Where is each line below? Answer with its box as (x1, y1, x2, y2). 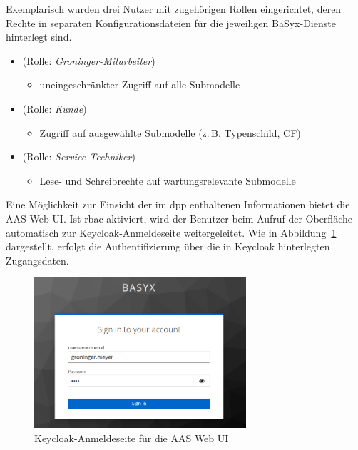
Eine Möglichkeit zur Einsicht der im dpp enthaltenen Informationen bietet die (6, 197, 350, 212)
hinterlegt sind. (6, 29, 72, 44)
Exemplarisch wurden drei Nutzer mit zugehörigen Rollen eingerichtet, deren (6, 1, 342, 16)
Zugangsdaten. (6, 252, 69, 267)
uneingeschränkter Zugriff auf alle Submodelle (39, 77, 240, 92)
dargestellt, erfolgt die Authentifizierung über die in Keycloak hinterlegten (6, 239, 330, 254)
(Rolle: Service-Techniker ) (22, 149, 135, 164)
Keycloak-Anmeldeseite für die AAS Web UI (34, 430, 229, 445)
